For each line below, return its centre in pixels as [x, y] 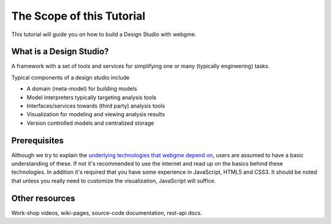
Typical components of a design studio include [70, 77]
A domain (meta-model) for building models [82, 89]
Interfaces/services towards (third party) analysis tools [96, 106]
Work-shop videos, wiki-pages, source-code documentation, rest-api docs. [107, 213]
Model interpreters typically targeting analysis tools [91, 97]
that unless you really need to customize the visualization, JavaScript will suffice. [114, 181]
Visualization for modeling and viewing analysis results [96, 114]
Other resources [43, 198]
